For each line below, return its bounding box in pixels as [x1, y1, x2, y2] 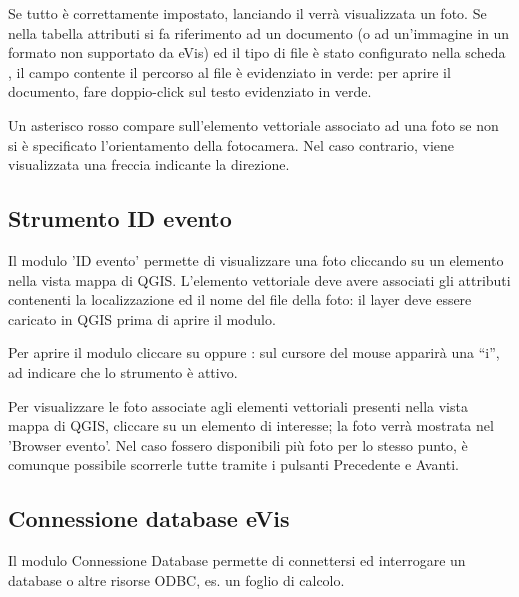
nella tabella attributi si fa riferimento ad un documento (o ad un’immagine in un [8, 22, 510, 43]
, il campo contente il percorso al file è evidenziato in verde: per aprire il [8, 61, 451, 82]
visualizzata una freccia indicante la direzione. [8, 154, 290, 175]
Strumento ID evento [8, 203, 232, 234]
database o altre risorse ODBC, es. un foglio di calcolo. [8, 569, 345, 590]
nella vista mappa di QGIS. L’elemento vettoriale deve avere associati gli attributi [8, 269, 511, 290]
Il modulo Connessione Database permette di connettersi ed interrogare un [8, 550, 466, 571]
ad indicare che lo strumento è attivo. [8, 361, 238, 382]
